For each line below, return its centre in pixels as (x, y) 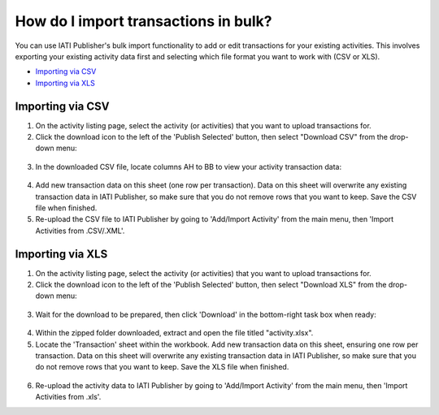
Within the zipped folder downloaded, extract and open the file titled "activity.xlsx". (174, 333)
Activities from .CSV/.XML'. (80, 231)
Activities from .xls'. (68, 397)
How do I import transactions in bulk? (143, 21)
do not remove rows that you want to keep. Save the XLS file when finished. (162, 367)
